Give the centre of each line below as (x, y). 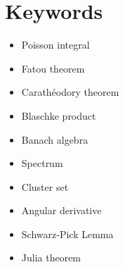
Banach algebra (55, 139)
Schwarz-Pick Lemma (67, 234)
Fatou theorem (53, 68)
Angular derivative (61, 210)
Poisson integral (55, 45)
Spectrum (42, 163)
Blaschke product (59, 115)
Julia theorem (51, 257)
